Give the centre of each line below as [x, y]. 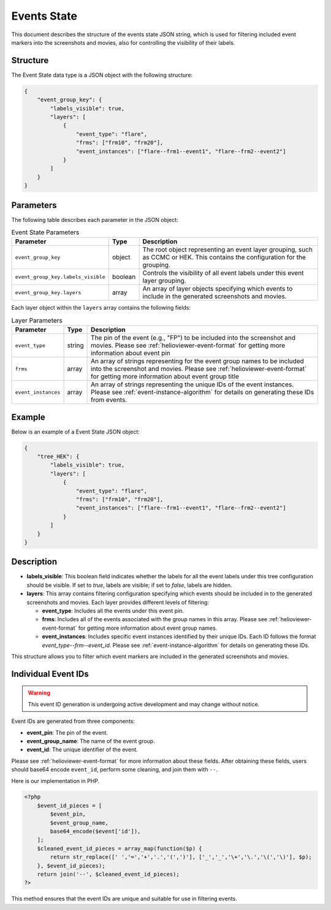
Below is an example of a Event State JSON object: [76, 432]
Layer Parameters [37, 320]
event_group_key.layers [48, 292]
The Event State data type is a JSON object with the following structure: [102, 75]
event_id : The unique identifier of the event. [82, 750]
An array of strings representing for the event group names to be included [198, 361]
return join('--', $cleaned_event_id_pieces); [108, 874]
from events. [109, 400]
